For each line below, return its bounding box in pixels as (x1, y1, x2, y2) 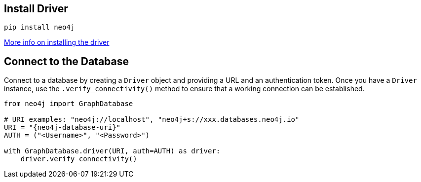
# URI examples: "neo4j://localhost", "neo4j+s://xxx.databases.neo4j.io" (4, 115, 300, 124)
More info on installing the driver (4, 38, 110, 47)
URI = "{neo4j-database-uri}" (4, 123, 121, 132)
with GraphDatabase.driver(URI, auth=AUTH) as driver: (4, 147, 221, 155)
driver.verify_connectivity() (20, 155, 137, 163)
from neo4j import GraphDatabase (4, 100, 133, 108)
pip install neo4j (4, 23, 75, 32)
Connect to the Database (4, 55, 129, 68)
